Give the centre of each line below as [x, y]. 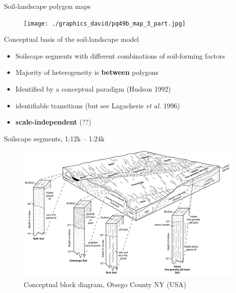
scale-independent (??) [53, 122]
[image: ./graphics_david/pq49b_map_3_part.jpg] [105, 23]
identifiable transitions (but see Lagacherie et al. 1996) [98, 105]
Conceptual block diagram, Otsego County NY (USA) [105, 284]
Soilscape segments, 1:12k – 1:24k [54, 138]
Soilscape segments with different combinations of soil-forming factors [120, 55]
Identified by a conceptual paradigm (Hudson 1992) [93, 89]
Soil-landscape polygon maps [47, 6]
